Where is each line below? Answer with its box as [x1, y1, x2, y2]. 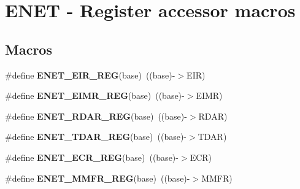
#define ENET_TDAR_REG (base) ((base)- [5, 130, 187, 143]
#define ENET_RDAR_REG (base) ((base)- [5, 109, 187, 122]
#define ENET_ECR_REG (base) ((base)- [5, 150, 179, 163]
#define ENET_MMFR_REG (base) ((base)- [5, 171, 190, 184]
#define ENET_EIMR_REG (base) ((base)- [5, 89, 185, 102]
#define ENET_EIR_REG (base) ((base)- [5, 68, 175, 81]
